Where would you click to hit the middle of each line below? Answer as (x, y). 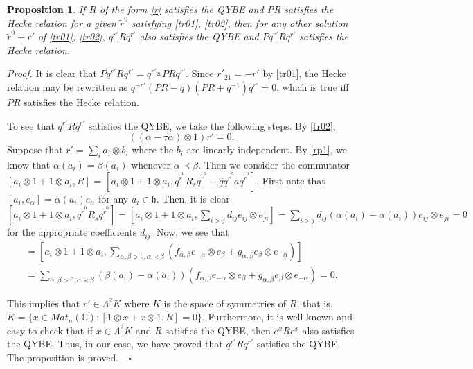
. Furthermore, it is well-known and (277, 317)
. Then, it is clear (193, 198)
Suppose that (35, 149)
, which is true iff (313, 86)
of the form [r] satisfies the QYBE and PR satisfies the (217, 9)
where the (153, 149)
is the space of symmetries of (225, 303)
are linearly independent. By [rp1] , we (267, 149)
